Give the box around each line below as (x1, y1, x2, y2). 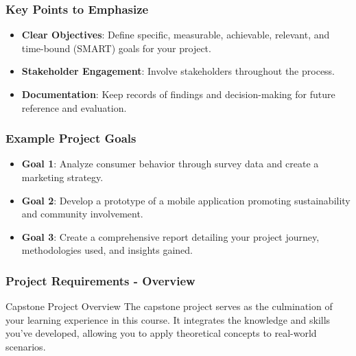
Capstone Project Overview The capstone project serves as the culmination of (5, 299, 333, 313)
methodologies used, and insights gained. (21, 243, 193, 257)
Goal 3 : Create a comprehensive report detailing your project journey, (21, 229, 320, 244)
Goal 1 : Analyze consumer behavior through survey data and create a (21, 156, 319, 171)
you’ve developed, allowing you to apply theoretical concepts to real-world (5, 326, 317, 340)
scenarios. (5, 339, 46, 353)
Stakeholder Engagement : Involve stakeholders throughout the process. (21, 64, 335, 78)
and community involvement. (21, 206, 143, 221)
